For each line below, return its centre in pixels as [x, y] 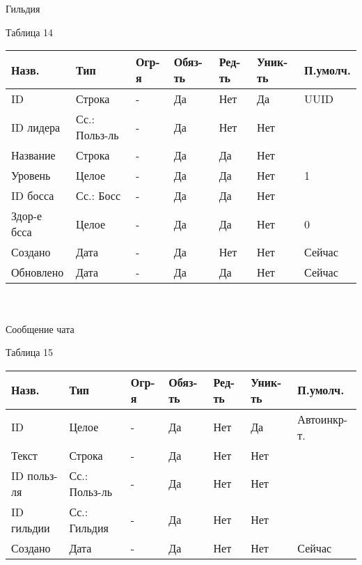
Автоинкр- [323, 419]
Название [33, 155]
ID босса [33, 196]
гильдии [31, 527]
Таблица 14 [30, 32]
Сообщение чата [40, 328]
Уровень [31, 176]
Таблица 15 [30, 352]
